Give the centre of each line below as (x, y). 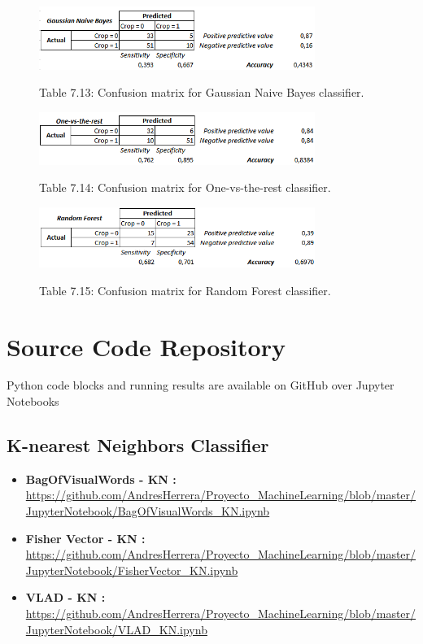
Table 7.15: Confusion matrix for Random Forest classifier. (185, 290)
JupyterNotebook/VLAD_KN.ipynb (116, 629)
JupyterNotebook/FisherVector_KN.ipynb (132, 570)
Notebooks (33, 401)
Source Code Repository (146, 346)
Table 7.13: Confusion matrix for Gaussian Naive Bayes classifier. (202, 92)
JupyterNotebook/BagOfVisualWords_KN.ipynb (148, 511)
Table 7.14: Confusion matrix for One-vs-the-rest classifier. (185, 187)
